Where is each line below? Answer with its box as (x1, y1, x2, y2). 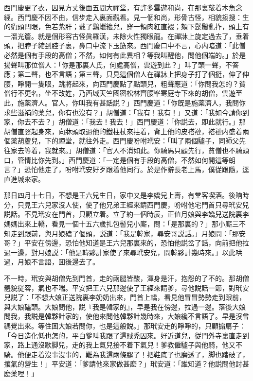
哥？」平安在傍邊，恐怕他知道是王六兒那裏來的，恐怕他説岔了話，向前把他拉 (4, 238, 249, 248)
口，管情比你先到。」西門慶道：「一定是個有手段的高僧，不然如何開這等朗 (4, 155, 235, 165)
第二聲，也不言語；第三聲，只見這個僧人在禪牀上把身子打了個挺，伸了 (17, 69, 242, 79)
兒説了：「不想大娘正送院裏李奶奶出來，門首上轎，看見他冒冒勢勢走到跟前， (4, 292, 246, 302)
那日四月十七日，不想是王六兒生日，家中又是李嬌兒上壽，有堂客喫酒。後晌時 (4, 190, 249, 200)
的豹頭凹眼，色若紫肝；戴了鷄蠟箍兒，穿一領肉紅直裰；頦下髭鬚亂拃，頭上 (4, 21, 242, 32)
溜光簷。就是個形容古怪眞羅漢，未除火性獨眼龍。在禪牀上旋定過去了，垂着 (10, 31, 249, 41)
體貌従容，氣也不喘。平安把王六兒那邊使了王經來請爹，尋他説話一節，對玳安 (4, 282, 249, 293)
